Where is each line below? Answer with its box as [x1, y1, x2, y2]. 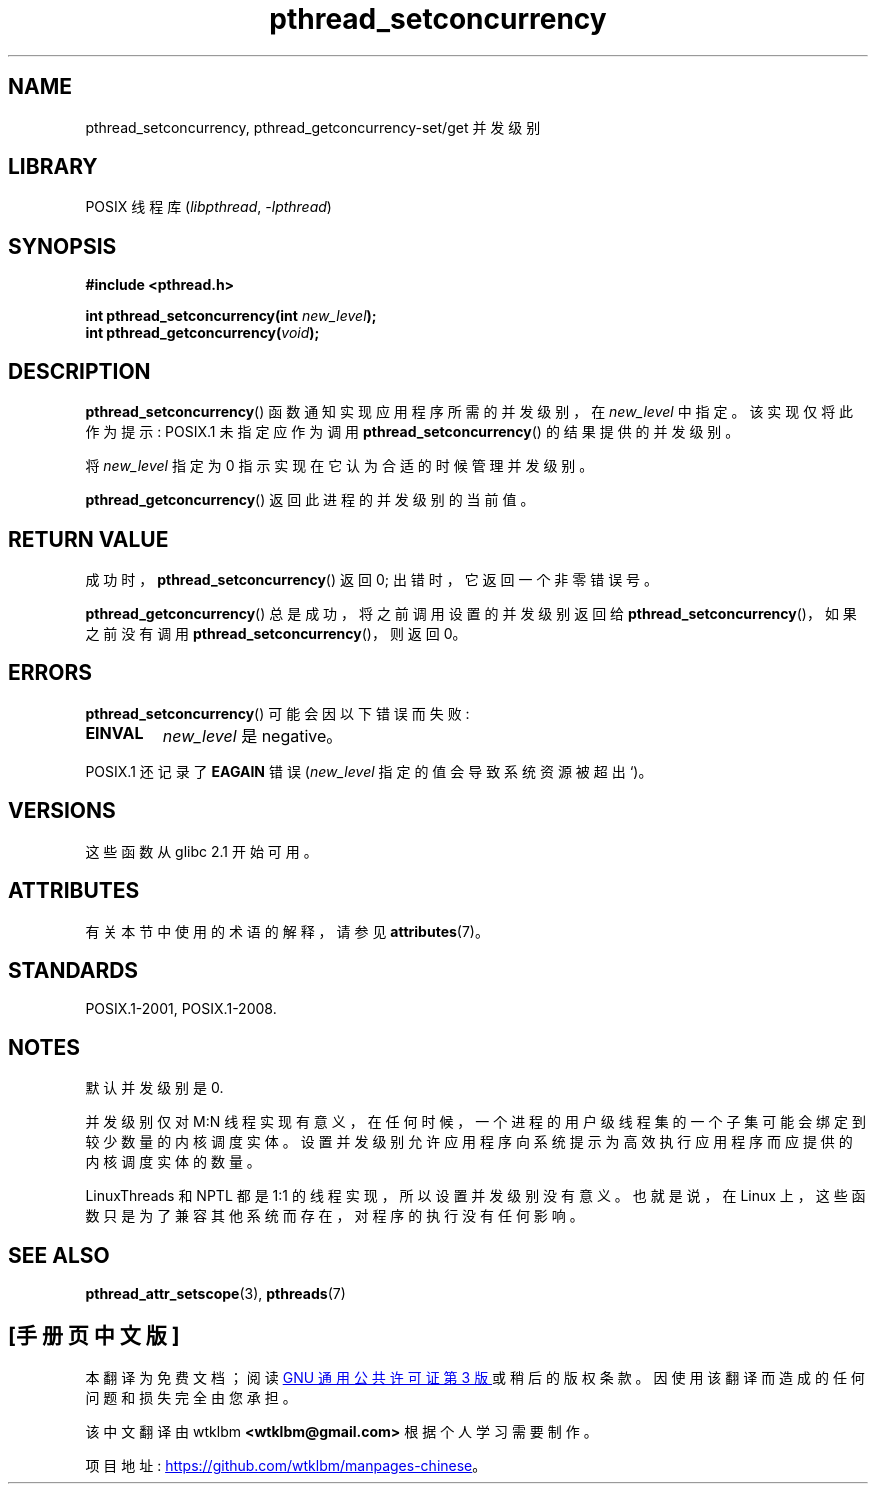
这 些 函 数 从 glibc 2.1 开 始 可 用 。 [85, 842, 318, 860]
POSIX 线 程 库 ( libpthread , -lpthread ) [85, 198, 332, 216]
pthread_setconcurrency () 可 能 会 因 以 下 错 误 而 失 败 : [85, 704, 470, 722]
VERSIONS [8, 798, 116, 824]
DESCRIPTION [8, 358, 151, 384]
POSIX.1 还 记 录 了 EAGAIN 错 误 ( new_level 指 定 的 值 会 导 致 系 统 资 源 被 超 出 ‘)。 [85, 762, 653, 780]
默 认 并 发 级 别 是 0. [85, 1079, 224, 1097]
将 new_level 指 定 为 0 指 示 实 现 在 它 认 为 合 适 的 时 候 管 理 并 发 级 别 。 [85, 457, 594, 475]
